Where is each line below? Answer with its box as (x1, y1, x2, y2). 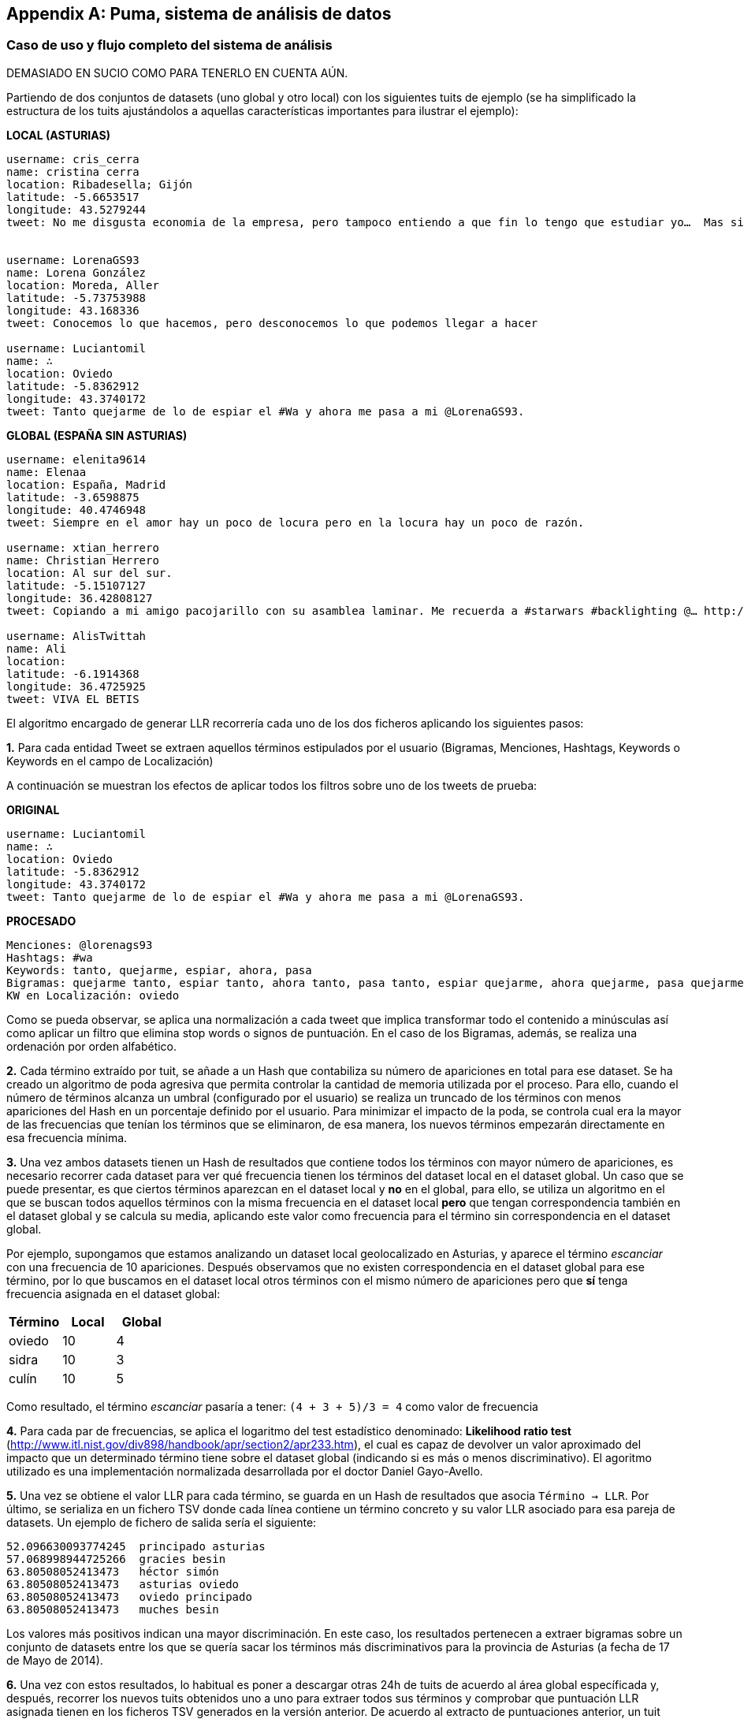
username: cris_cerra (6, 152, 139, 166)
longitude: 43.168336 (6, 303, 139, 317)
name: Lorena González (6, 266, 147, 279)
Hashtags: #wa (6, 951, 93, 964)
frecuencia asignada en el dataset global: (6, 1286, 221, 1300)
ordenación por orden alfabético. (6, 1039, 177, 1053)
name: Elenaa (6, 465, 87, 478)
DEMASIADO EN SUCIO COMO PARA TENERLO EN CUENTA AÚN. (6, 65, 348, 80)
